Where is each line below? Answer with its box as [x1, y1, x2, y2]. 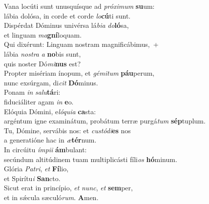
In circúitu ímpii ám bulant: [4, 144, 87, 154]
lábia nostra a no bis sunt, [4, 48, 81, 59]
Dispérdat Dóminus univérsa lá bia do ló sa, [4, 20, 129, 30]
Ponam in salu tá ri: [4, 87, 61, 97]
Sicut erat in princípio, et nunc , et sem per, [4, 183, 133, 193]
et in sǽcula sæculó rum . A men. [4, 192, 99, 202]
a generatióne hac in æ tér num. [4, 135, 97, 145]
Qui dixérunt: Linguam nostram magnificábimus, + [4, 39, 159, 49]
